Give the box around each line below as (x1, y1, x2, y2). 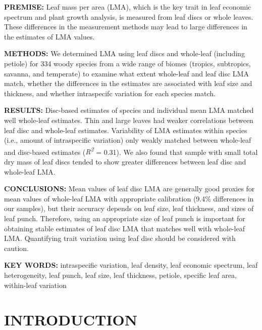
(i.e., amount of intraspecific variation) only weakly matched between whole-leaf (4, 135, 251, 145)
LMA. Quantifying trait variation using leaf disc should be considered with (4, 233, 236, 243)
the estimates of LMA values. (4, 31, 95, 42)
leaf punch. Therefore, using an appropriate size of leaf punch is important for (4, 213, 245, 223)
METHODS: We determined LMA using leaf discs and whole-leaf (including (4, 48, 245, 59)
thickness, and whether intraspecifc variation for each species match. (4, 88, 216, 98)
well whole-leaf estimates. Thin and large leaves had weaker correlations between (4, 114, 253, 125)
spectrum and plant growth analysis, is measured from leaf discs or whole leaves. (4, 11, 253, 22)
